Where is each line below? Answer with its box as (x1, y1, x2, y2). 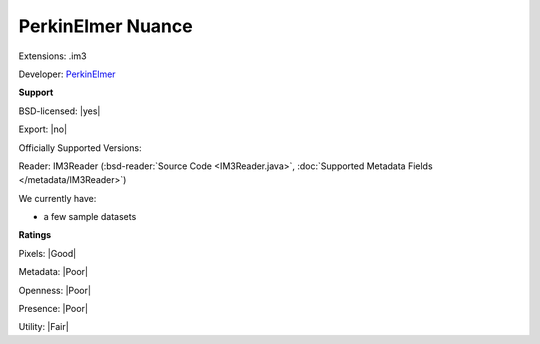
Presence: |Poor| (18, 303, 89, 315)
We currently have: (18, 192, 97, 204)
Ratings (18, 229, 52, 241)
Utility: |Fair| (18, 321, 69, 333)
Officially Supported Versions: (18, 141, 142, 154)
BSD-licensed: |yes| (18, 105, 101, 117)
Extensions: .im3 (18, 50, 87, 62)
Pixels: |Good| (18, 247, 77, 259)
